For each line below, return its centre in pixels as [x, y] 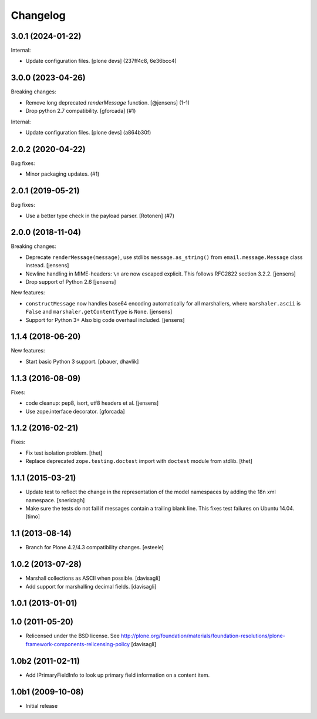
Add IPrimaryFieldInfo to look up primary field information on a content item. [118, 675]
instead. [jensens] [47, 266]
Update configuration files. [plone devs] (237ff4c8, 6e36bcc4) [101, 61]
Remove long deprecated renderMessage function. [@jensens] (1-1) [108, 102]
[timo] [33, 516]
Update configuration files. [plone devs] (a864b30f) [88, 132]
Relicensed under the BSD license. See [72, 636]
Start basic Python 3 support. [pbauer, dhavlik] [82, 361]
